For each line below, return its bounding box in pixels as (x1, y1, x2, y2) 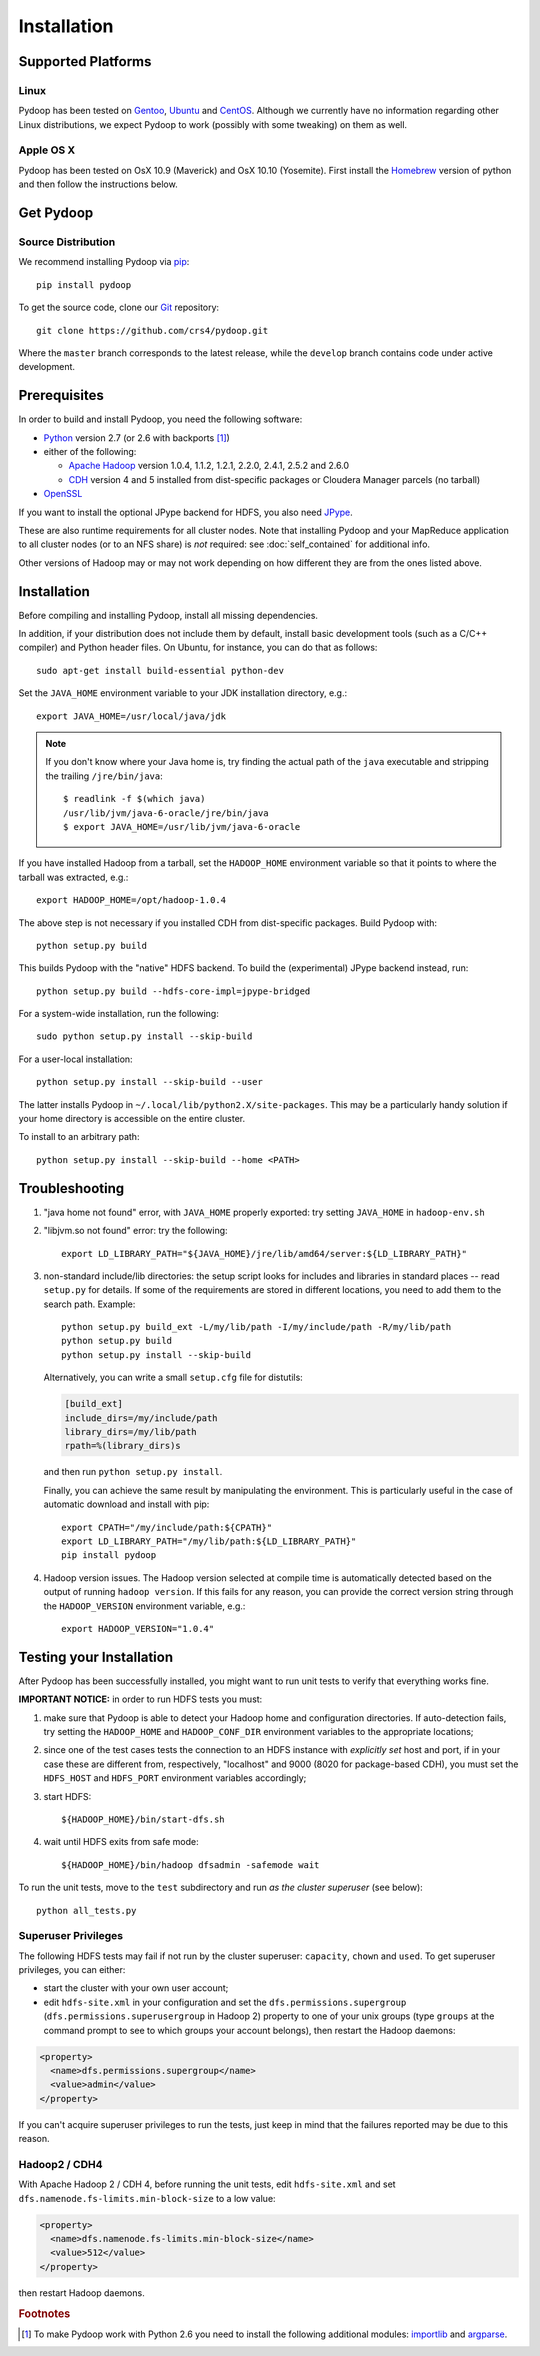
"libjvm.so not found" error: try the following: (43, 1225, 229, 1237)
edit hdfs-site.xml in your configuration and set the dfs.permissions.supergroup (43, 1996, 407, 2008)
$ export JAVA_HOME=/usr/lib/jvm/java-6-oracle (63, 821, 301, 832)
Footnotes (18, 2306, 71, 2320)
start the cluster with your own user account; (43, 1982, 229, 1994)
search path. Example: (43, 1298, 136, 1310)
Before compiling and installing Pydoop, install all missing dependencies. (18, 609, 319, 621)
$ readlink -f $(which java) (63, 793, 206, 805)
